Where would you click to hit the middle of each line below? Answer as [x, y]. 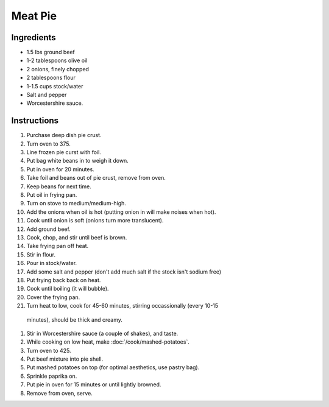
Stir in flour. [41, 254]
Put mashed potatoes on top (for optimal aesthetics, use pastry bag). [113, 367]
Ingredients [34, 37]
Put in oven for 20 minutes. [60, 169]
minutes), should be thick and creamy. [75, 319]
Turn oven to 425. [49, 350]
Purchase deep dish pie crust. [64, 135]
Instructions [35, 121]
